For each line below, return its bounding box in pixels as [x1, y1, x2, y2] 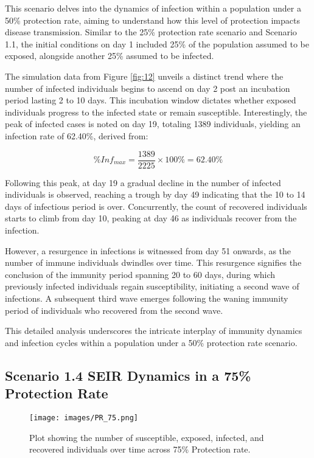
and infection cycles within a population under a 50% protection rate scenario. [5, 336, 298, 349]
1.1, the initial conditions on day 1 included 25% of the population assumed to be [5, 37, 309, 50]
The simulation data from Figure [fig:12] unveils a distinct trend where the [5, 69, 284, 82]
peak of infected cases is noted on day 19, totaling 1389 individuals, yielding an [5, 117, 301, 130]
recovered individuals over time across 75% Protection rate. [29, 443, 251, 456]
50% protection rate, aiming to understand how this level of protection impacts [5, 13, 300, 26]
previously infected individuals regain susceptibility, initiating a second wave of [5, 280, 299, 293]
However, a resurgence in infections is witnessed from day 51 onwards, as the [5, 244, 291, 257]
